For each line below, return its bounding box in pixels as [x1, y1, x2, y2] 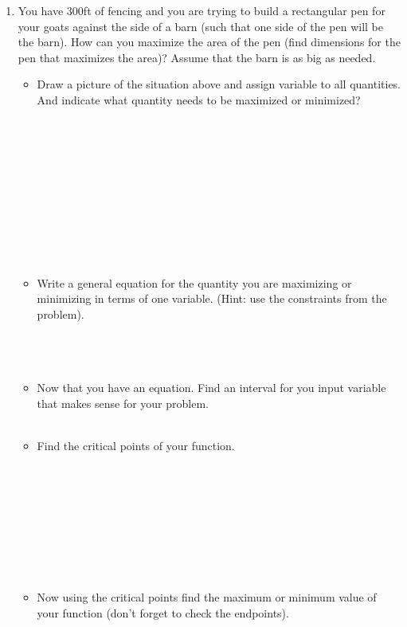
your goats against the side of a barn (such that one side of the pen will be [18, 18, 383, 34]
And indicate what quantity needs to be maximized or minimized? [37, 91, 361, 108]
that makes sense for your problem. [37, 394, 209, 411]
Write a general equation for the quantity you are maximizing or [37, 274, 352, 291]
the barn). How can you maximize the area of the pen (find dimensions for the [18, 33, 401, 50]
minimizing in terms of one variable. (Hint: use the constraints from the [37, 290, 387, 307]
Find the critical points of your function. [37, 437, 235, 453]
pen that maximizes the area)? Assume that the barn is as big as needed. [18, 49, 376, 65]
